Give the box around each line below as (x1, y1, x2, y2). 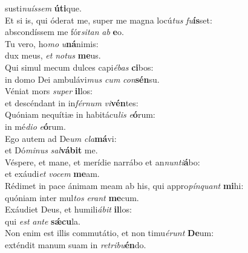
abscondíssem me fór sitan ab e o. (5, 25, 124, 38)
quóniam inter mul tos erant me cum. (5, 191, 139, 203)
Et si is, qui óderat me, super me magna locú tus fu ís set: (5, 13, 212, 26)
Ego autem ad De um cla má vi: (5, 132, 117, 144)
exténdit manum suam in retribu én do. (5, 238, 146, 251)
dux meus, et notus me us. (5, 49, 101, 62)
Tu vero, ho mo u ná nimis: (5, 37, 99, 50)
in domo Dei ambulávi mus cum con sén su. (5, 72, 160, 85)
